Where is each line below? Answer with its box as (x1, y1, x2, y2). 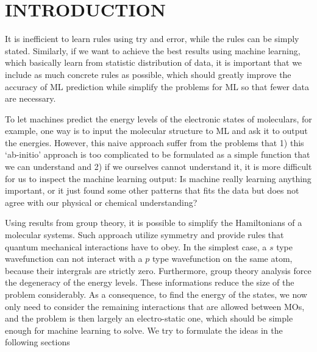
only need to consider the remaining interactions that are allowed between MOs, (5, 300, 305, 312)
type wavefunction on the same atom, (152, 252, 293, 265)
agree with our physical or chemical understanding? (5, 195, 198, 208)
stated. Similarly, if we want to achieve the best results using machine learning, (5, 44, 301, 57)
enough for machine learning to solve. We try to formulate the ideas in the (5, 323, 283, 336)
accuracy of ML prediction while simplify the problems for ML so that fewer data (5, 80, 309, 93)
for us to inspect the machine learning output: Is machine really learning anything (5, 172, 312, 185)
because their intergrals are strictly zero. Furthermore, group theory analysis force (5, 264, 312, 276)
